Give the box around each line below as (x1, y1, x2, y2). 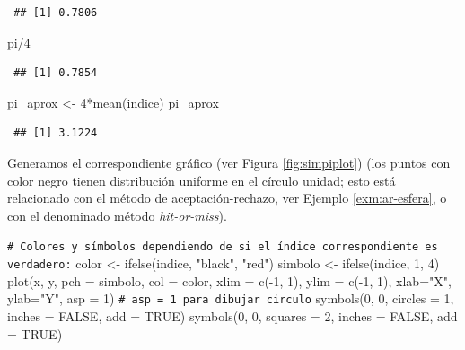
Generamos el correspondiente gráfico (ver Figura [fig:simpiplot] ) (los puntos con (7, 153, 451, 171)
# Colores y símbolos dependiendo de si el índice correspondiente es (7, 241, 438, 254)
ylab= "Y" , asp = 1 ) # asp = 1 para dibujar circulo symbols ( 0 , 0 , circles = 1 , (7, 289, 454, 308)
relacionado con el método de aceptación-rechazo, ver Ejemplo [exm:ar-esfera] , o (7, 188, 447, 207)
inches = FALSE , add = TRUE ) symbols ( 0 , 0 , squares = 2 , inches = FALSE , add (7, 306, 458, 325)
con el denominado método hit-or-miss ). (7, 206, 227, 224)
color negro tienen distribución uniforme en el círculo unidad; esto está (7, 171, 396, 189)
